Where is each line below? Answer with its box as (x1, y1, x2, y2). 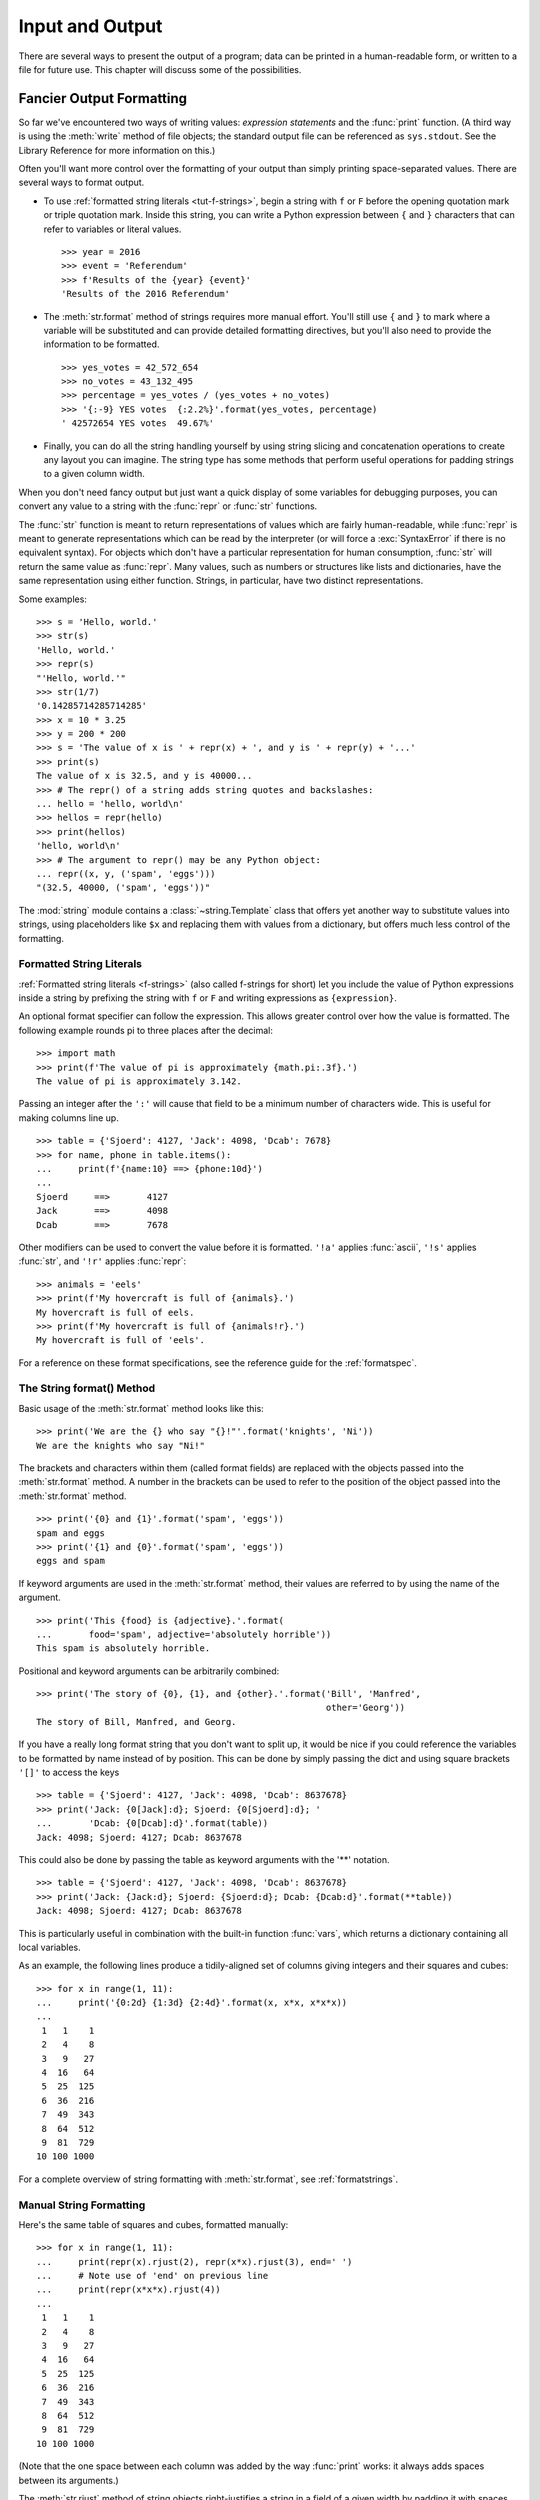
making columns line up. (18, 1111, 119, 1124)
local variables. (18, 1941, 81, 1953)
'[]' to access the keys (18, 1766, 120, 1779)
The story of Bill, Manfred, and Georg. (36, 1716, 237, 1727)
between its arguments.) (18, 2474, 119, 2486)
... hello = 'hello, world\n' (36, 798, 185, 810)
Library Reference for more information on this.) (18, 144, 216, 156)
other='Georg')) (325, 1702, 406, 1714)
